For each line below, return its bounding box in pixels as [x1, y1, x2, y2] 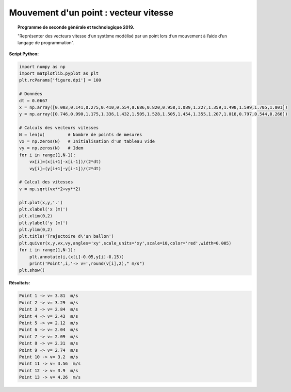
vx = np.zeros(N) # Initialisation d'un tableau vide [19, 139, 155, 144]
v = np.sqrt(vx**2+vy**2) [19, 186, 81, 192]
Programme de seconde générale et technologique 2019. [17, 24, 134, 30]
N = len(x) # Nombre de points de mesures [19, 131, 143, 137]
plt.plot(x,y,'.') [19, 199, 63, 205]
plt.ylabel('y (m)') [19, 220, 68, 226]
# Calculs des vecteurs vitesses [19, 125, 99, 131]
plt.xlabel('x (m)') [19, 206, 68, 212]
